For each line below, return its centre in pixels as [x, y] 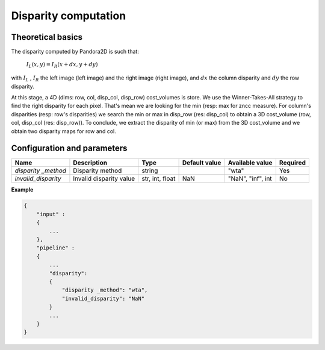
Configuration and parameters [69, 148]
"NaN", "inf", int [250, 179]
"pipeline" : [56, 248]
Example [22, 190]
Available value [250, 163]
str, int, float [159, 179]
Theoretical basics [47, 37]
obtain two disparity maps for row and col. [64, 131]
